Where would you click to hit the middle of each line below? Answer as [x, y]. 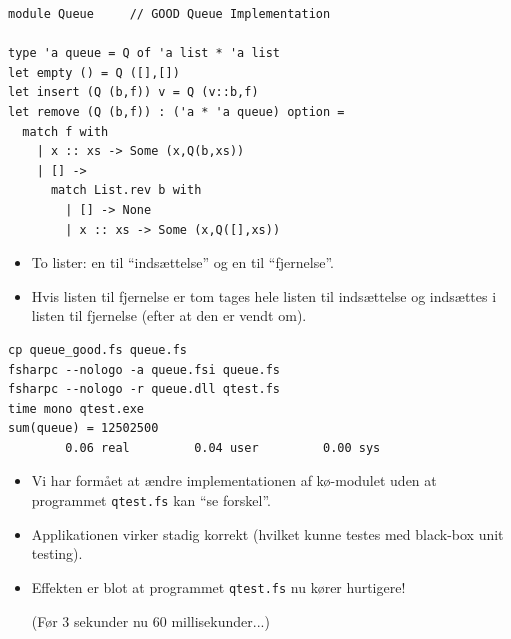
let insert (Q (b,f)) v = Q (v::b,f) [133, 92]
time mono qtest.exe [76, 408]
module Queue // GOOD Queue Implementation [169, 14]
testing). [57, 553]
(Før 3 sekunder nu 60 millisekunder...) [150, 620]
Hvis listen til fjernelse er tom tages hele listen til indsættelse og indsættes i [264, 295]
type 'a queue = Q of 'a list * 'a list [144, 53]
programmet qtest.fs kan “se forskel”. [151, 500]
